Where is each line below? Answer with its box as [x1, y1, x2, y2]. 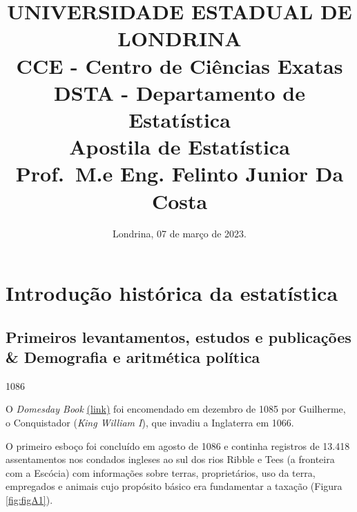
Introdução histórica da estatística [6, 279, 338, 307]
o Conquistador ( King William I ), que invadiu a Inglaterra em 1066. [6, 415, 294, 429]
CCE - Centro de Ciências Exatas [16, 51, 343, 79]
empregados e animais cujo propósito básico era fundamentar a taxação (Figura [6, 479, 342, 493]
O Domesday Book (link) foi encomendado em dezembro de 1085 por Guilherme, [6, 402, 346, 416]
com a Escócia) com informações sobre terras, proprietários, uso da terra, [6, 465, 316, 480]
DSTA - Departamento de [54, 78, 305, 106]
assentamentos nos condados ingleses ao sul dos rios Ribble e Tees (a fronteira [6, 452, 335, 466]
